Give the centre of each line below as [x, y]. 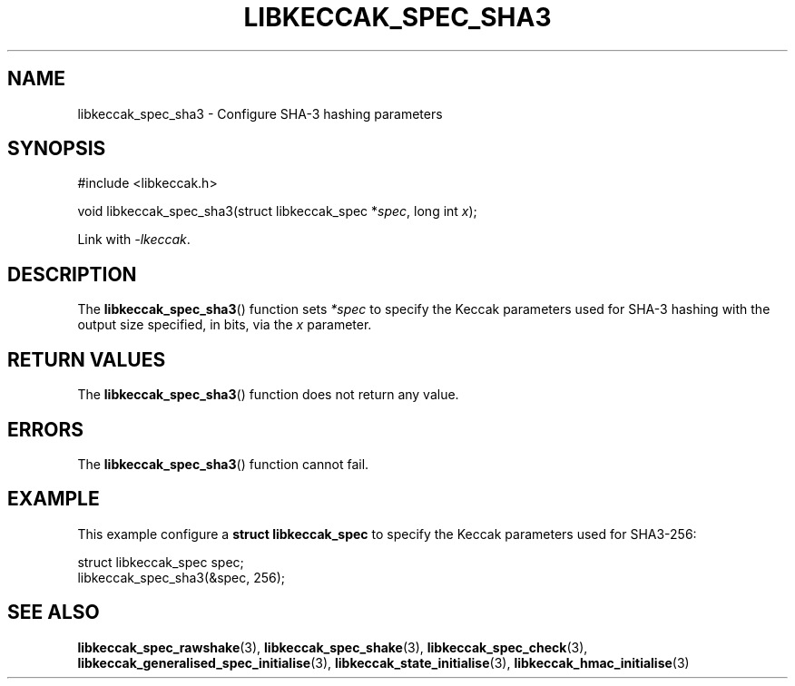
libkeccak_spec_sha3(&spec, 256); [182, 577]
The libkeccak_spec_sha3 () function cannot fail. [223, 464]
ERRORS [46, 429]
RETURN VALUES [87, 359]
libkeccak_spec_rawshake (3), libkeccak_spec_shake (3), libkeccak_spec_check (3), [333, 647]
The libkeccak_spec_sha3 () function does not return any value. [268, 395]
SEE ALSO [54, 612]
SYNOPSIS [57, 149]
